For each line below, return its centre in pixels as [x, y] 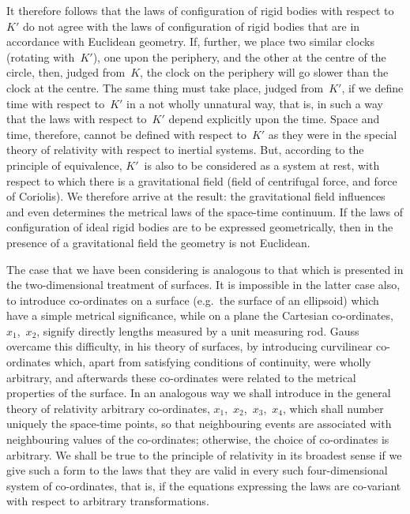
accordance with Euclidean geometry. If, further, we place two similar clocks [191, 41]
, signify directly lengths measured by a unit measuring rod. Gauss [198, 330]
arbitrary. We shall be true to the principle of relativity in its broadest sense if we [204, 454]
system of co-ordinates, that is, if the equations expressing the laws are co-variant [204, 485]
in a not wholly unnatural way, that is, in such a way [255, 103]
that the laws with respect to [77, 119]
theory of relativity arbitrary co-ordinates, [108, 408]
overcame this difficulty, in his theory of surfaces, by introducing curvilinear [190, 346]
